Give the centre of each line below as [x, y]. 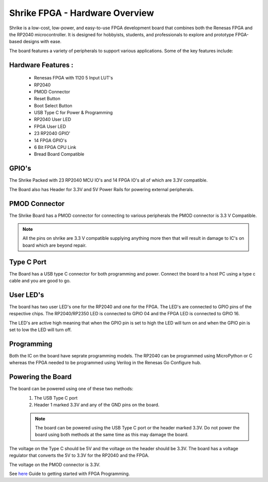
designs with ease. [42, 42]
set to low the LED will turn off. [40, 330]
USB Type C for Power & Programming [73, 113]
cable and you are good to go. [40, 281]
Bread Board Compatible [59, 154]
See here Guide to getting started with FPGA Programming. [69, 474]
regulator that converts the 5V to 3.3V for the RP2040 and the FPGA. [79, 455]
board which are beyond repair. [55, 245]
